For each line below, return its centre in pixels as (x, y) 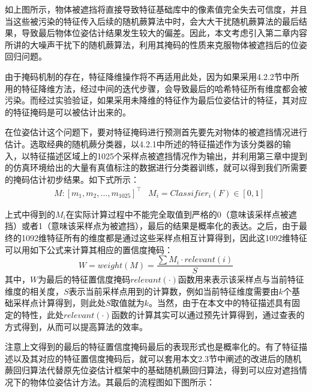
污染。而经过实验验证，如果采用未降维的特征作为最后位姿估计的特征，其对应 (156, 100)
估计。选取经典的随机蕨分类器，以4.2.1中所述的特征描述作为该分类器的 (144, 143)
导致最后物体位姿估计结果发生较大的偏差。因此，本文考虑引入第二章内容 (164, 33)
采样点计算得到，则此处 (59, 303)
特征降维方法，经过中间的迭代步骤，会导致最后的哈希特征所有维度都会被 (164, 88)
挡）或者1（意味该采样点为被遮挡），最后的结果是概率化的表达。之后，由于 (152, 226)
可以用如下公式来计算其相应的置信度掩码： (89, 249)
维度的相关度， (34, 291)
